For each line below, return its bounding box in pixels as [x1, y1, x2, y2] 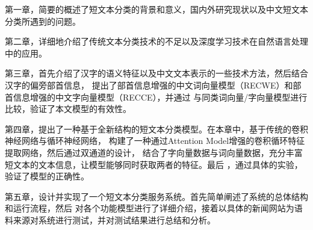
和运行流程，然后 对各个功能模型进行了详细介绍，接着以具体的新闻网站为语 [5, 202, 303, 214]
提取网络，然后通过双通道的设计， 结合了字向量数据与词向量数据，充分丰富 [5, 146, 303, 158]
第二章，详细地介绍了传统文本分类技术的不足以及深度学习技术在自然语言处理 [5, 35, 308, 48]
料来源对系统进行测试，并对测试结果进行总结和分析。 [5, 213, 215, 226]
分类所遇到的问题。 [5, 14, 81, 27]
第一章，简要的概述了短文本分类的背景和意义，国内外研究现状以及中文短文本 [5, 3, 308, 15]
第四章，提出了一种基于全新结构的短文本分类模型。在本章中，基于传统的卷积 [5, 122, 308, 135]
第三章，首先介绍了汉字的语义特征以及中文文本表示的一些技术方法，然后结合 [5, 67, 308, 79]
